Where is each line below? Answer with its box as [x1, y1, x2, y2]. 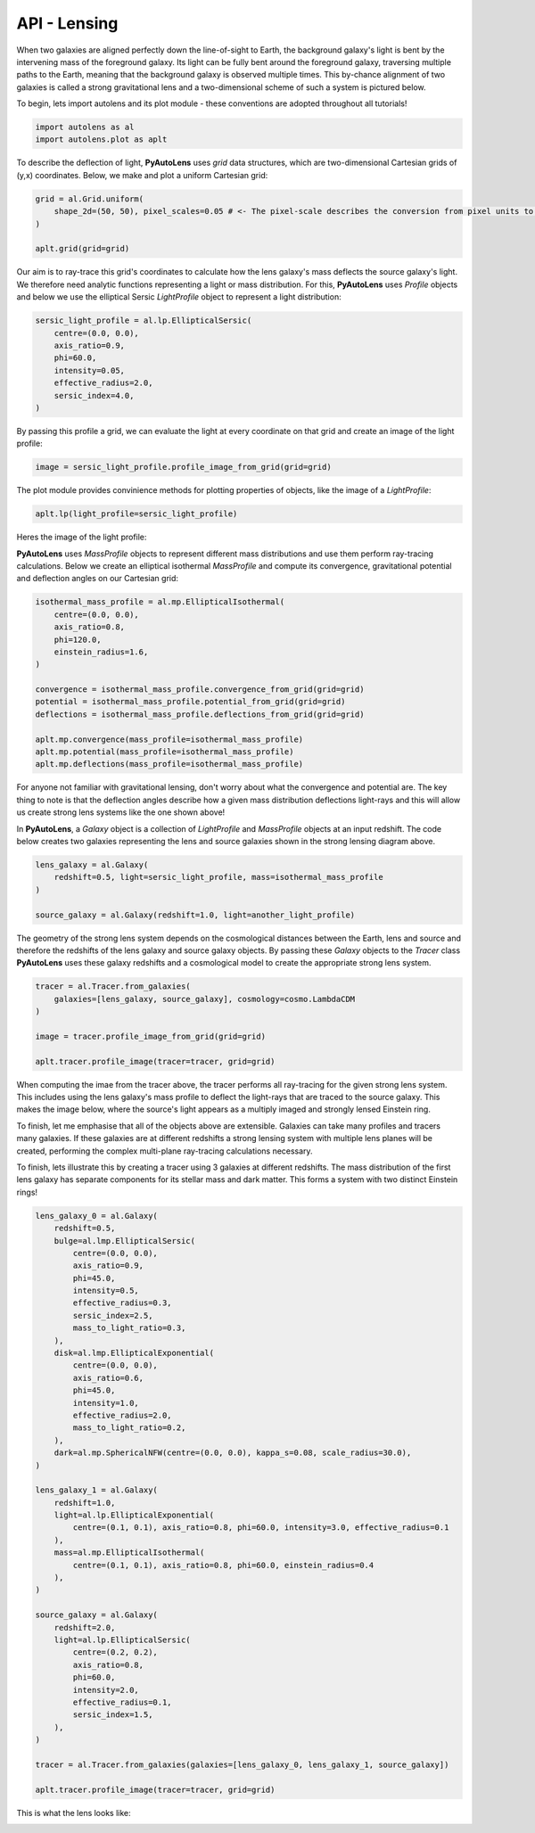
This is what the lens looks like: [16, 1807, 131, 1818]
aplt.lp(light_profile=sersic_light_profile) [35, 509, 238, 519]
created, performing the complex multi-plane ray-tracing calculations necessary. [16, 1146, 313, 1156]
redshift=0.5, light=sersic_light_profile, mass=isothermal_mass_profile [53, 872, 383, 883]
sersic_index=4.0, [53, 390, 135, 400]
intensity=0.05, [53, 366, 125, 375]
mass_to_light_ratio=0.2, [72, 1423, 186, 1433]
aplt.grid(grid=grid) [35, 243, 130, 254]
